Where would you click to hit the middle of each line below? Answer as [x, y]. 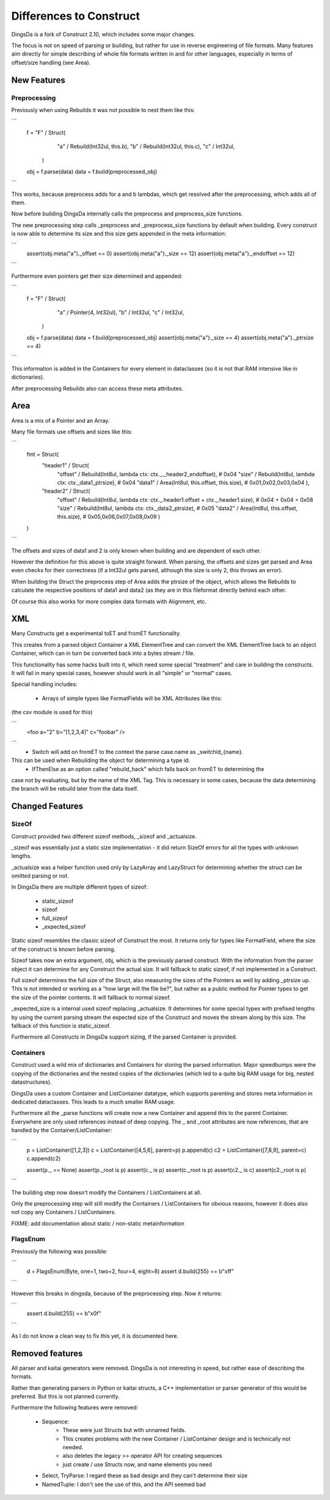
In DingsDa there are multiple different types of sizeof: [79, 887]
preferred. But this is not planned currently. [65, 1397]
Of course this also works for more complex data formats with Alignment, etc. [109, 601]
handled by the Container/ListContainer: [62, 1130]
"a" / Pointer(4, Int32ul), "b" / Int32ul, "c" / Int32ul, [121, 312]
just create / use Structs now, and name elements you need [137, 1464]
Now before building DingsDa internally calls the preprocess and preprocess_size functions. [127, 214]
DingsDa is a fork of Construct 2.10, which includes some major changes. [103, 34]
